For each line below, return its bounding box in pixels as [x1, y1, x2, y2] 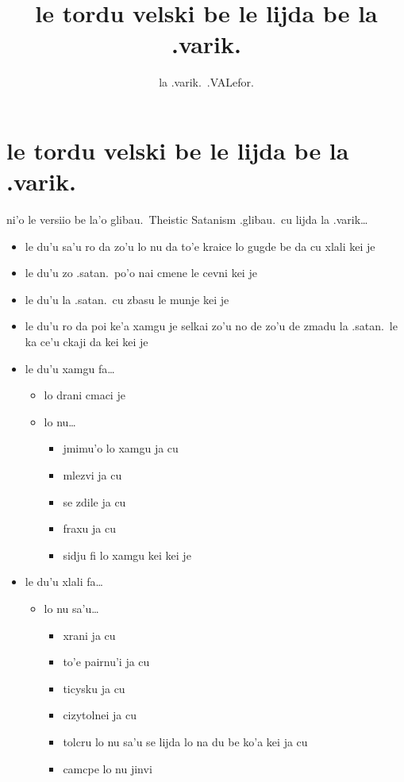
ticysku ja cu [63, 680, 125, 696]
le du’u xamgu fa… [25, 360, 115, 376]
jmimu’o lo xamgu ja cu [63, 440, 179, 456]
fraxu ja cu [63, 520, 116, 537]
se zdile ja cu [63, 493, 126, 510]
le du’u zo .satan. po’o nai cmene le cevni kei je [25, 264, 257, 281]
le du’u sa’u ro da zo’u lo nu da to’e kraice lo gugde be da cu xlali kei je [25, 237, 375, 254]
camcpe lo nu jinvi [63, 760, 152, 776]
